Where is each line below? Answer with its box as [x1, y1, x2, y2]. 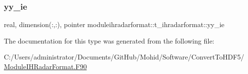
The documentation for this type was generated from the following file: [4, 35, 215, 45]
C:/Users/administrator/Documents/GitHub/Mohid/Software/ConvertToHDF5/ [4, 52, 245, 62]
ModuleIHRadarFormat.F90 [4, 61, 87, 71]
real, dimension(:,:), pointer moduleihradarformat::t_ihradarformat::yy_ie [4, 19, 225, 30]
